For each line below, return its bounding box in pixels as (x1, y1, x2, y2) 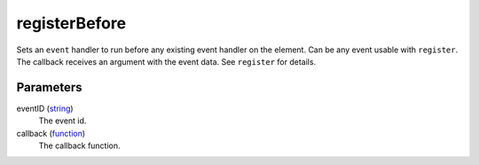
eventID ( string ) (16, 103, 75, 114)
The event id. (38, 115, 87, 126)
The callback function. (38, 140, 121, 151)
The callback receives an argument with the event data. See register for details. (16, 56, 317, 67)
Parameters (16, 80, 82, 95)
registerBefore (16, 13, 127, 33)
